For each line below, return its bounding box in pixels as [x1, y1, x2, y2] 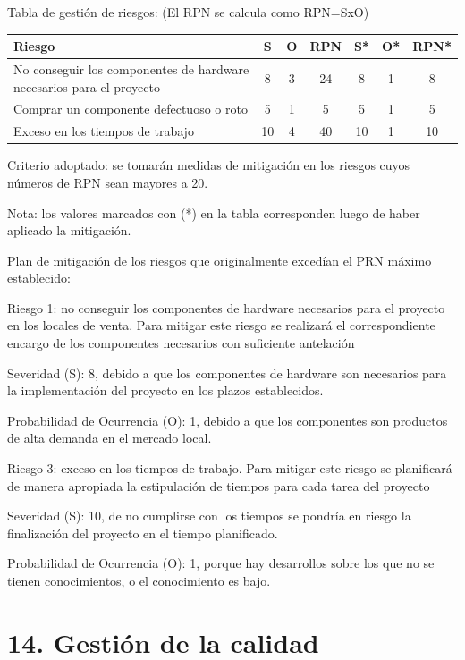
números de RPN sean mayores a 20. [7, 173, 208, 191]
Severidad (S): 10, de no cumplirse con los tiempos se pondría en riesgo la [7, 506, 411, 525]
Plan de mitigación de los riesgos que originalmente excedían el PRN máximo [7, 250, 432, 269]
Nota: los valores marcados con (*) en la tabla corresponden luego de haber [7, 203, 420, 222]
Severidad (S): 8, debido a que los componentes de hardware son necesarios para [7, 363, 447, 382]
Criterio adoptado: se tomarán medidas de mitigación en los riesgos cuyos [7, 156, 410, 174]
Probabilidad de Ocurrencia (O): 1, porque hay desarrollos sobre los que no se [7, 554, 435, 572]
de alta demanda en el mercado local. [7, 428, 212, 447]
